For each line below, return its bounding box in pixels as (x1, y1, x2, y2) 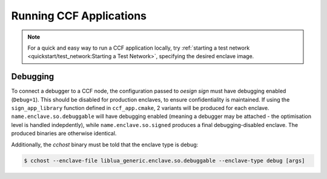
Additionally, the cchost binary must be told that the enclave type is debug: (11, 141, 199, 148)
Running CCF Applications (11, 9, 147, 22)
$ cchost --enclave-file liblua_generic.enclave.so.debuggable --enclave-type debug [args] (24, 157, 305, 164)
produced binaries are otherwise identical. (11, 130, 117, 137)
